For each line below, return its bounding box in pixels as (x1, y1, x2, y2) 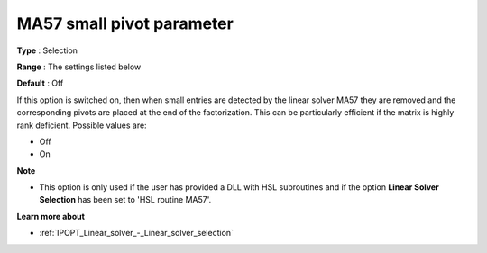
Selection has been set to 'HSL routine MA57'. (39, 194, 212, 205)
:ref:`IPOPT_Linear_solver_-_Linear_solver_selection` (39, 228, 234, 239)
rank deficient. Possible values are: (16, 120, 148, 131)
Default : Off (16, 77, 64, 89)
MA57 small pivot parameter (16, 14, 234, 33)
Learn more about (16, 211, 86, 221)
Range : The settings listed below (16, 61, 142, 72)
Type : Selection (16, 45, 78, 56)
